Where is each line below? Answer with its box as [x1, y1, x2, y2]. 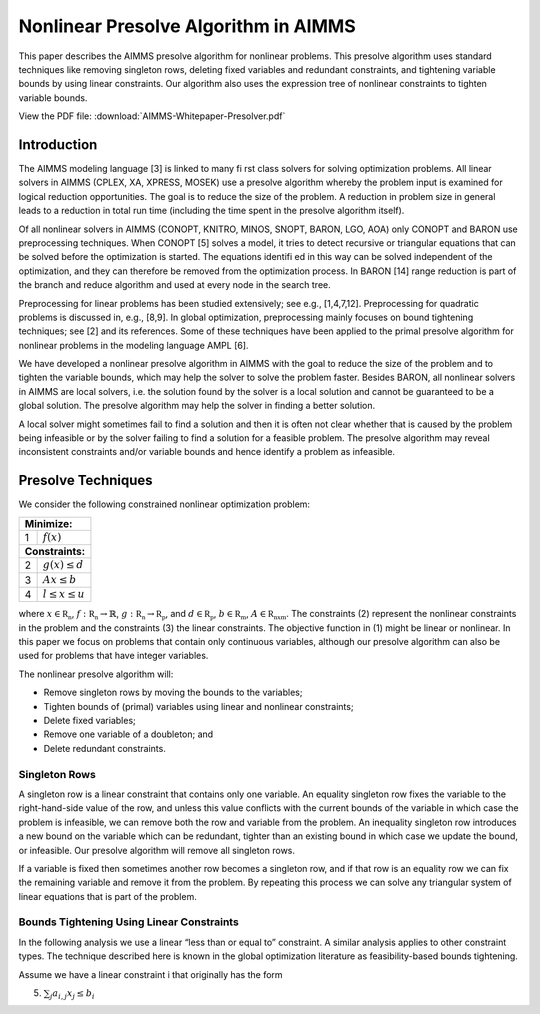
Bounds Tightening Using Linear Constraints [18, 915, 239, 929]
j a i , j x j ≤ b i [50, 988, 95, 1001]
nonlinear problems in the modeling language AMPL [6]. [18, 339, 249, 351]
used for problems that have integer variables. [18, 650, 209, 662]
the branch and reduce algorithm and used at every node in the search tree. [18, 279, 332, 291]
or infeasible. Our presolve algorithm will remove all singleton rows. [18, 844, 295, 856]
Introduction [18, 136, 98, 153]
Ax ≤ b [42, 573, 77, 586]
